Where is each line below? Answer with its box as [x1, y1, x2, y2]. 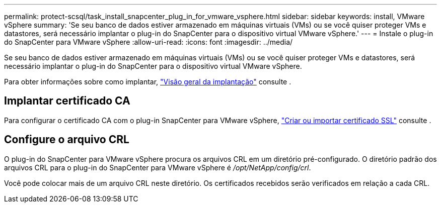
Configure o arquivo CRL [4, 133, 129, 146]
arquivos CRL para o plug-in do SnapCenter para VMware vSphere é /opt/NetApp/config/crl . [4, 163, 311, 172]
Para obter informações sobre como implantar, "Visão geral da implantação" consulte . [4, 77, 291, 86]
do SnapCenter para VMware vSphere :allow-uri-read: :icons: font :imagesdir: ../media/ [4, 38, 293, 46]
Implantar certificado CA [4, 94, 130, 108]
